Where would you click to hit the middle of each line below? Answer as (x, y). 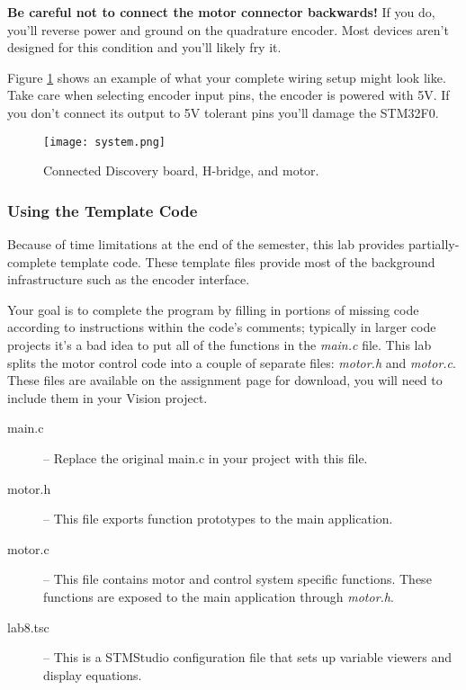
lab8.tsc (28, 627)
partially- (434, 244)
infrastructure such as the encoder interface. (129, 279)
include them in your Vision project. (108, 397)
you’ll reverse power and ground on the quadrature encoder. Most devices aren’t (228, 29)
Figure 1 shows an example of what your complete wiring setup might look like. (227, 77)
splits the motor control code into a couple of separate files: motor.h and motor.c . (232, 362)
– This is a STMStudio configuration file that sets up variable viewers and (247, 657)
